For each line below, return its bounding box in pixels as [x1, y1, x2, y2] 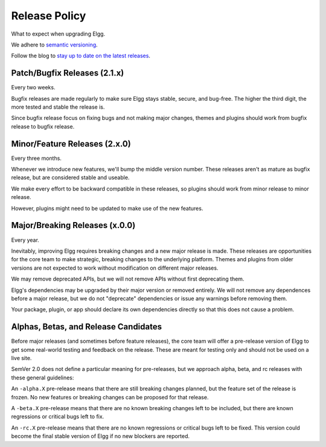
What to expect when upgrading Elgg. [11, 30, 106, 37]
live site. [11, 354, 32, 361]
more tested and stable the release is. [11, 103, 105, 111]
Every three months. [11, 154, 62, 162]
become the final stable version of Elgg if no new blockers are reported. [11, 433, 190, 440]
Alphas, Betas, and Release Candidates [11, 322, 162, 332]
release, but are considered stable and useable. [11, 174, 130, 181]
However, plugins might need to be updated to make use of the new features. [11, 204, 203, 212]
